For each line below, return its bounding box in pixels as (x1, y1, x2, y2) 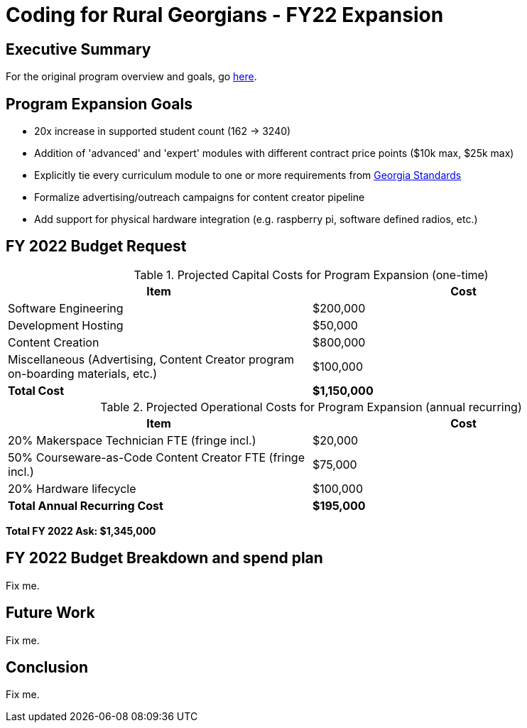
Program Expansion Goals (6, 94, 192, 113)
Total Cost (8, 383, 65, 398)
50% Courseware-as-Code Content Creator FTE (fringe (8, 450, 305, 464)
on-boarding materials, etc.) (8, 366, 157, 381)
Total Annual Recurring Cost (8, 498, 163, 513)
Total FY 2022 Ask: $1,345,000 (6, 524, 156, 537)
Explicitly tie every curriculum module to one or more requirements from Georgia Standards (34, 169, 462, 182)
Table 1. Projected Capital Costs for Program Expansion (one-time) (134, 267, 489, 282)
